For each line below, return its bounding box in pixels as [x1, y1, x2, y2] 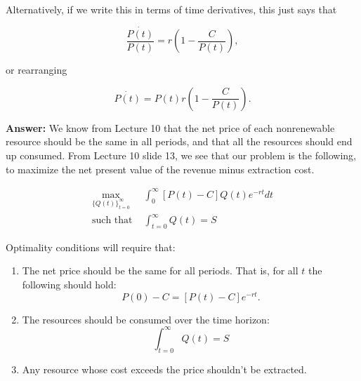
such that [91, 215, 133, 226]
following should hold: [22, 277, 117, 292]
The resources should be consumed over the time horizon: [22, 312, 270, 326]
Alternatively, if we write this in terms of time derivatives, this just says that [6, 2, 337, 16]
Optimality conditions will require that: [6, 239, 176, 254]
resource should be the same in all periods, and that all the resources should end [6, 134, 353, 149]
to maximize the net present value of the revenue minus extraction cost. [6, 161, 315, 176]
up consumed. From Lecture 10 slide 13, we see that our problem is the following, [6, 148, 356, 163]
